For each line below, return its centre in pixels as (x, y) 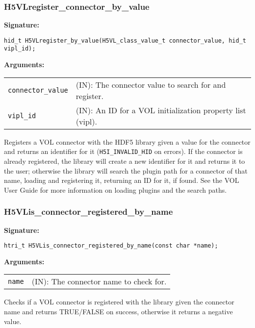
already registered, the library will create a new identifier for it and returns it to (125, 161)
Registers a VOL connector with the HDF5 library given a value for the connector (127, 141)
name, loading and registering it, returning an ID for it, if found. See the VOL (122, 180)
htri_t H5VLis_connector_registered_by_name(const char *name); (111, 246)
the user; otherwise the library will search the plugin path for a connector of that (126, 170)
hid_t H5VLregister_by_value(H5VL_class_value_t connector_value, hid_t (125, 40)
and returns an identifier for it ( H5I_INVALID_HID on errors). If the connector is (123, 151)
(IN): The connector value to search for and (151, 84)
